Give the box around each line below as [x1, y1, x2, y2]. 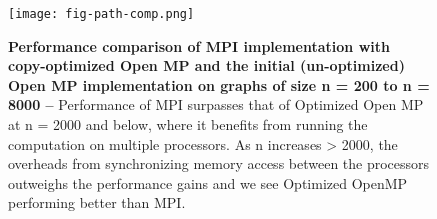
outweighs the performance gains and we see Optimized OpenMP [8, 172, 408, 193]
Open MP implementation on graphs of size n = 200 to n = [8, 74, 430, 95]
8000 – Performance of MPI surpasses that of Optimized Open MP [8, 94, 424, 115]
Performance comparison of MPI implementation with [8, 35, 390, 56]
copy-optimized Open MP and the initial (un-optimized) [8, 55, 405, 76]
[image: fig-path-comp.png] [8, 7, 195, 21]
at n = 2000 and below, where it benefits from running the [8, 114, 368, 135]
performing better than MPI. [8, 192, 186, 213]
